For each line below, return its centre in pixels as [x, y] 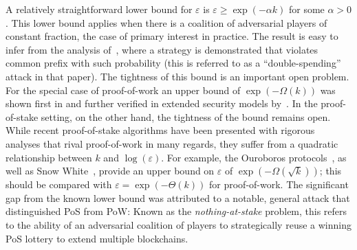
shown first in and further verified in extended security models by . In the [162, 103]
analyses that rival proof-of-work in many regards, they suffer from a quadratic [172, 143]
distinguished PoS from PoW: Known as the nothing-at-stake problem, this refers [176, 211]
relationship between [49, 157]
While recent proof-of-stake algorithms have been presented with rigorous [160, 130]
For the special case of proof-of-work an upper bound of [123, 90]
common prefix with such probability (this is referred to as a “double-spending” [173, 63]
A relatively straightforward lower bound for [99, 9]
